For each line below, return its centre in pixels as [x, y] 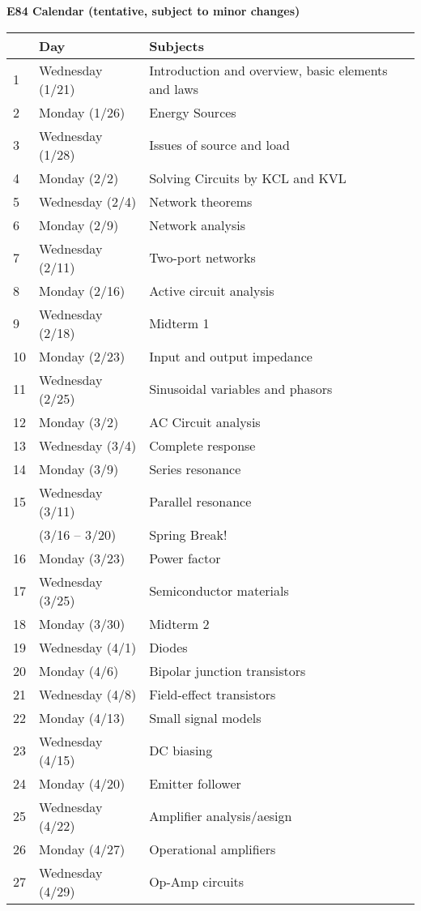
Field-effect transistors [213, 694]
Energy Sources [193, 112]
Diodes [168, 647]
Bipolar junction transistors [228, 670]
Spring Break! [188, 534]
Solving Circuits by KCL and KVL [248, 177]
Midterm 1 [179, 323]
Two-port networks [202, 258]
